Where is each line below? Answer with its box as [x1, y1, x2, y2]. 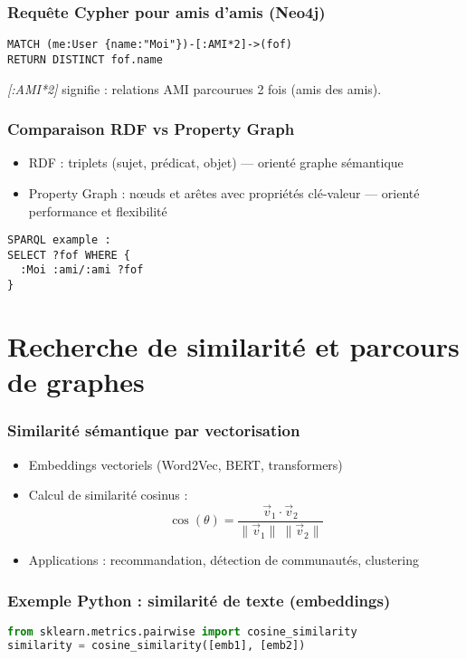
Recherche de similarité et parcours [7, 327, 460, 364]
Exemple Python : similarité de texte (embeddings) [7, 588, 391, 611]
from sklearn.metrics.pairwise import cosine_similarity [7, 625, 357, 638]
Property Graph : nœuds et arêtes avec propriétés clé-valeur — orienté [28, 183, 420, 202]
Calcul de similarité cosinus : [28, 485, 188, 504]
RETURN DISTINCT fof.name [7, 53, 163, 66]
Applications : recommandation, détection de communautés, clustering [28, 550, 419, 569]
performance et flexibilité [28, 201, 167, 220]
